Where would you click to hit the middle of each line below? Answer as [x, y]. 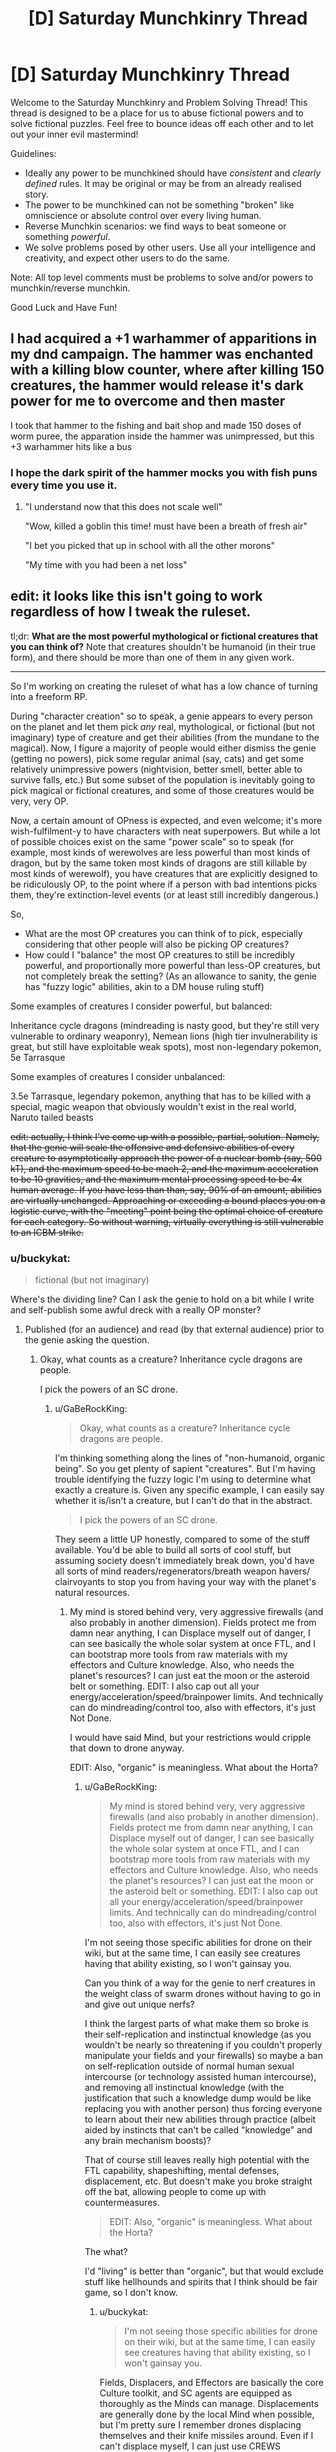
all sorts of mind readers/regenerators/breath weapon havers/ [182, 1571]
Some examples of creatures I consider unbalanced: [118, 1076]
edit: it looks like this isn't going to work [136, 596]
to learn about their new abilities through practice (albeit [200, 2119]
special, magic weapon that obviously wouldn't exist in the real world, [153, 1106]
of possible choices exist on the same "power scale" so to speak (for [152, 841]
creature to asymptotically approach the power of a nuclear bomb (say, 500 [166, 1158]
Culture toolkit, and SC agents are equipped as [196, 2393]
